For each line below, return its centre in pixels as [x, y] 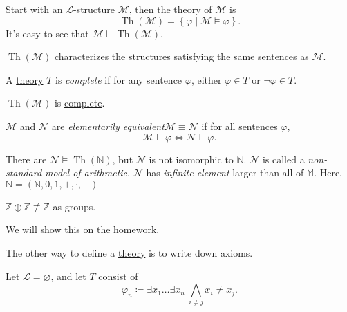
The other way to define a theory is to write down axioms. [129, 252]
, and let [68, 276]
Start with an [34, 9]
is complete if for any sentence [119, 79]
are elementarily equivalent [108, 126]
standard [24, 173]
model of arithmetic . [87, 173]
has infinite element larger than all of [225, 173]
